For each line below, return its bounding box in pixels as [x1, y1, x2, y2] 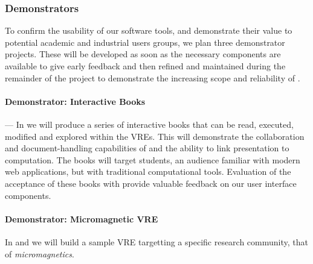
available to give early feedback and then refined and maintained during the [5, 60, 286, 72]
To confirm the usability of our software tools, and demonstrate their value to [5, 24, 292, 37]
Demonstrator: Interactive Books [5, 95, 146, 107]
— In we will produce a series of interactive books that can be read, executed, [5, 118, 294, 130]
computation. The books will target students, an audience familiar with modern [5, 153, 300, 166]
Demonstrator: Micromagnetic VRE [5, 212, 158, 225]
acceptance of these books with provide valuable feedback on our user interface [5, 177, 297, 189]
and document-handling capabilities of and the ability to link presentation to [5, 142, 289, 154]
